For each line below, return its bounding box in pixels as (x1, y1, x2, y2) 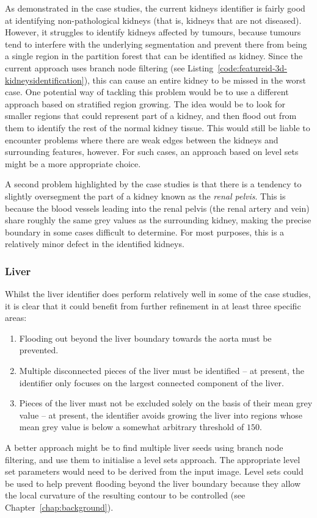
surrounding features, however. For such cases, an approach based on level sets (5, 145, 299, 158)
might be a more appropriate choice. (5, 157, 141, 170)
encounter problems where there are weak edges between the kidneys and (5, 133, 279, 146)
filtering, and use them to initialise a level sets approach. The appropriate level (5, 453, 301, 466)
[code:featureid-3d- (217, 61, 287, 74)
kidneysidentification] (5, 73, 84, 86)
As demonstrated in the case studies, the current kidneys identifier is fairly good (5, 2, 305, 14)
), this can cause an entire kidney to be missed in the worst (84, 73, 306, 86)
